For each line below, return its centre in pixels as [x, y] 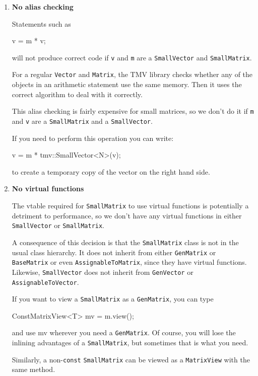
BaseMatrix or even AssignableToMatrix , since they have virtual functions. [129, 262]
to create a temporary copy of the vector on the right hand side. [111, 171]
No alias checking [43, 7]
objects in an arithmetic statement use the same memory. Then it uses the [127, 84]
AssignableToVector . [45, 282]
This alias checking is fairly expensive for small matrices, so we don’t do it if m [133, 111]
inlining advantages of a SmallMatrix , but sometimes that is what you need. [130, 343]
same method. [34, 369]
